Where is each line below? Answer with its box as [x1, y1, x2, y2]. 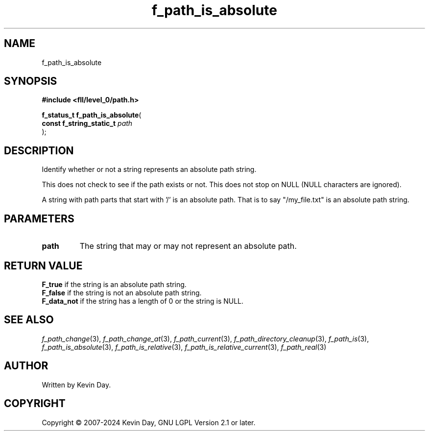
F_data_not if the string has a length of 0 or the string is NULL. [42, 296, 244, 305]
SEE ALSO [4, 314, 54, 326]
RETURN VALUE [4, 259, 83, 272]
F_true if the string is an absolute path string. [42, 280, 187, 289]
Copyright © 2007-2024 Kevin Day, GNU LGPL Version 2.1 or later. [42, 418, 256, 427]
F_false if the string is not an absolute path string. [42, 288, 202, 297]
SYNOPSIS [4, 75, 57, 88]
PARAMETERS [4, 212, 74, 225]
